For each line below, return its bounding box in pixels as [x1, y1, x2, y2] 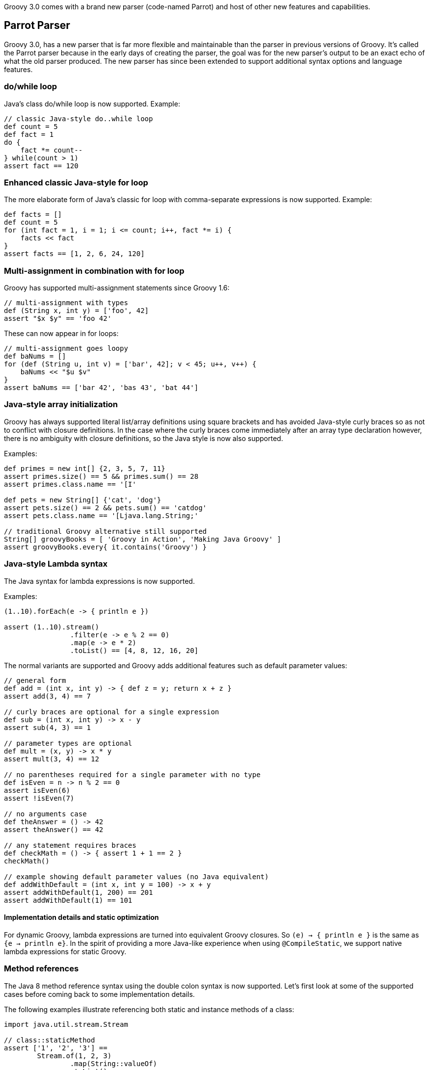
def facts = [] [4, 210, 62, 219]
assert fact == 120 [4, 161, 79, 170]
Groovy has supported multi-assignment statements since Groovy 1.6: [4, 284, 230, 292]
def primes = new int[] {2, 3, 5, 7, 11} [4, 464, 165, 472]
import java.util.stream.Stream [4, 1020, 128, 1028]
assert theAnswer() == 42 [4, 825, 104, 834]
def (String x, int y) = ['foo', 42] [4, 307, 149, 315]
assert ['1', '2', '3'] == [4, 1044, 107, 1052]
